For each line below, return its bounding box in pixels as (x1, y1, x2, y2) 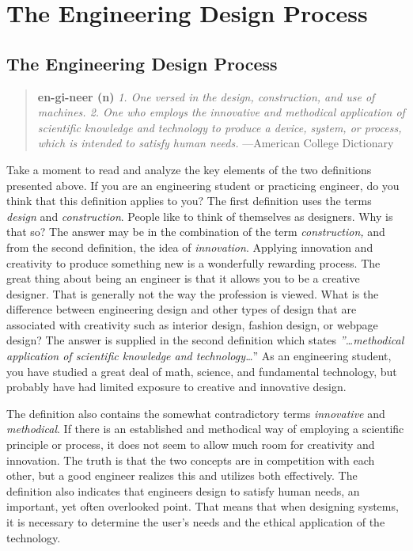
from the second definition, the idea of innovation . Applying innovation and (6, 238, 373, 255)
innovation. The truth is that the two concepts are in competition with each (6, 451, 375, 468)
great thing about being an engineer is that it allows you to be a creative (6, 270, 360, 287)
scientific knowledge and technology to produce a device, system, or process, (37, 119, 402, 135)
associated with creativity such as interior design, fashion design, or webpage (6, 316, 378, 332)
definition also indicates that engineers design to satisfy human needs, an (6, 482, 360, 499)
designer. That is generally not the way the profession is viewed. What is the (6, 285, 379, 302)
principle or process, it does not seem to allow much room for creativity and (6, 436, 375, 453)
